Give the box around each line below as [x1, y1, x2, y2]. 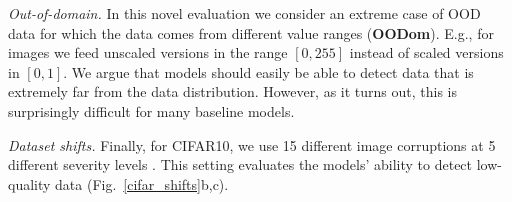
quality [8, 173, 51, 194]
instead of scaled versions [349, 42, 504, 63]
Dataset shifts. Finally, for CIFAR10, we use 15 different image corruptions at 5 [8, 134, 496, 155]
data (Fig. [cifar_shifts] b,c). [55, 173, 229, 194]
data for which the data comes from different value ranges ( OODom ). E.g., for [8, 22, 494, 43]
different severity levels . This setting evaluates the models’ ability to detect [8, 154, 473, 175]
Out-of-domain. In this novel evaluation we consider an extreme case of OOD [8, 3, 481, 23]
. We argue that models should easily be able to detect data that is [63, 61, 474, 82]
